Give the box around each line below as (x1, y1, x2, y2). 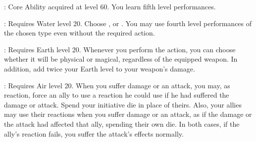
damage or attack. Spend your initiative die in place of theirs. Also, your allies (4, 99, 242, 109)
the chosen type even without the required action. (4, 28, 155, 38)
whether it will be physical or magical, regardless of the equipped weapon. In (4, 54, 238, 64)
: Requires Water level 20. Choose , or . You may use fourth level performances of (4, 18, 252, 28)
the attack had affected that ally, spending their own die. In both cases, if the (4, 118, 240, 129)
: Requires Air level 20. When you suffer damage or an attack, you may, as (4, 80, 230, 90)
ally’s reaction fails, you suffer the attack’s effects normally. (4, 128, 184, 139)
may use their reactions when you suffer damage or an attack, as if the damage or (4, 109, 252, 119)
